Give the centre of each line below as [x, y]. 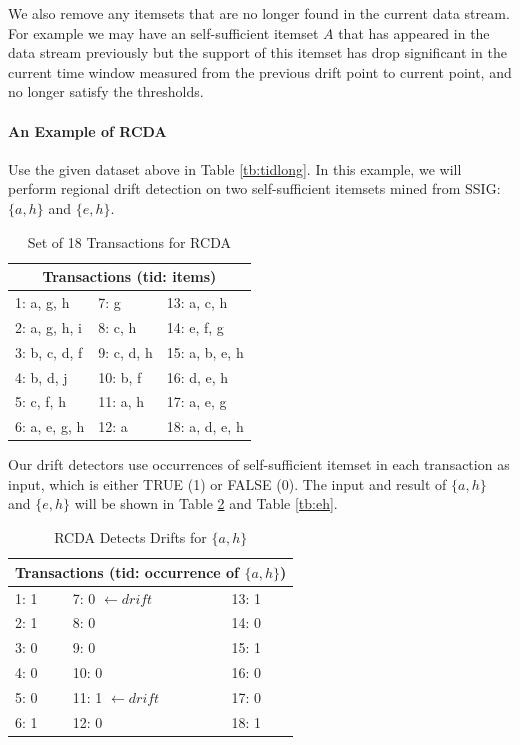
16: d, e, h [197, 376]
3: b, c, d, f [49, 351]
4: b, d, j [41, 376]
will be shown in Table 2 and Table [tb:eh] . [206, 503]
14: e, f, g [195, 326]
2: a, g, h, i [48, 326]
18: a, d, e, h [205, 426]
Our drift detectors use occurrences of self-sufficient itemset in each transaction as [259, 464]
